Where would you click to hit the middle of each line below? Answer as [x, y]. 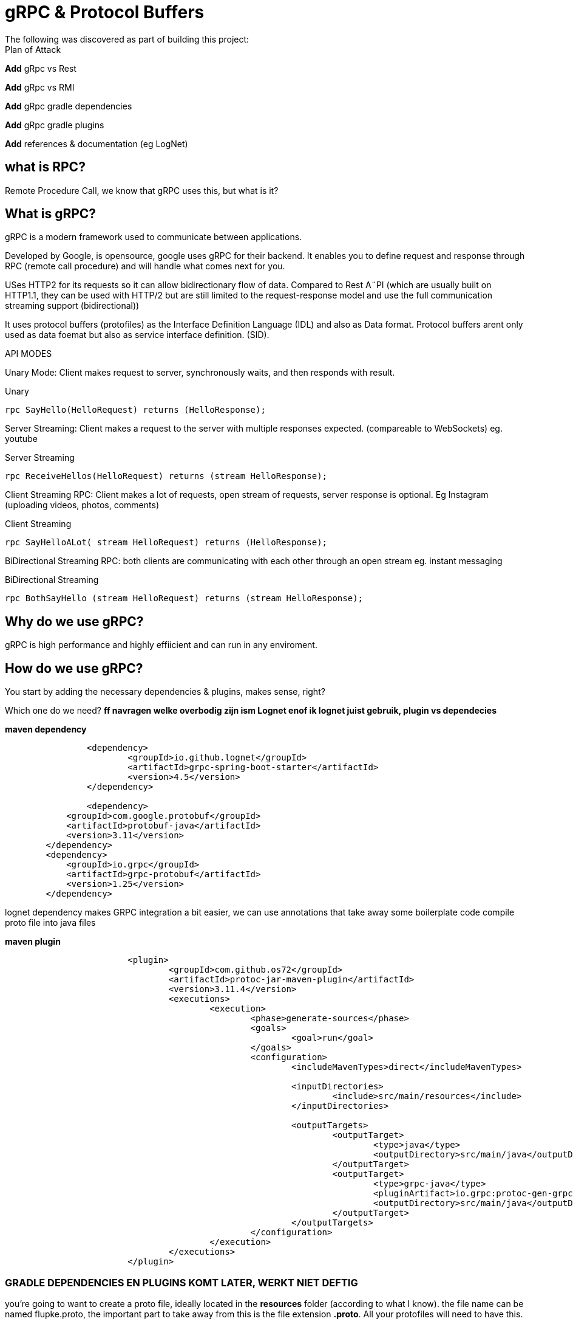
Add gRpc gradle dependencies [69, 106]
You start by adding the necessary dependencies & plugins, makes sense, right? [165, 692]
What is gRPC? [51, 214]
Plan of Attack [33, 49]
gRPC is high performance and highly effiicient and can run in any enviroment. [161, 645]
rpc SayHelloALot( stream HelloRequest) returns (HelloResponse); [166, 543]
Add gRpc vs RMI [40, 87]
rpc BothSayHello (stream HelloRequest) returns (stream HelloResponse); [184, 598]
